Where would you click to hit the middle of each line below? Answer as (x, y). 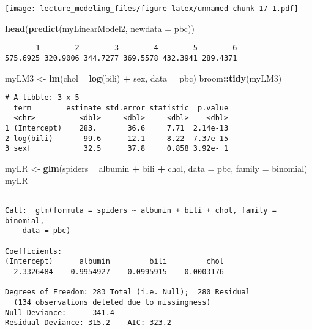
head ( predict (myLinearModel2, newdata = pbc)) (100, 28)
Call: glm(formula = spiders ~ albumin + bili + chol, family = (141, 210)
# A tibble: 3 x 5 (42, 98)
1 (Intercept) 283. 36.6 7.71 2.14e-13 (117, 129)
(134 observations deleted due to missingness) (112, 302)
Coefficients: (34, 251)
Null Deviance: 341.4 (60, 313)
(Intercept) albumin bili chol (114, 262)
